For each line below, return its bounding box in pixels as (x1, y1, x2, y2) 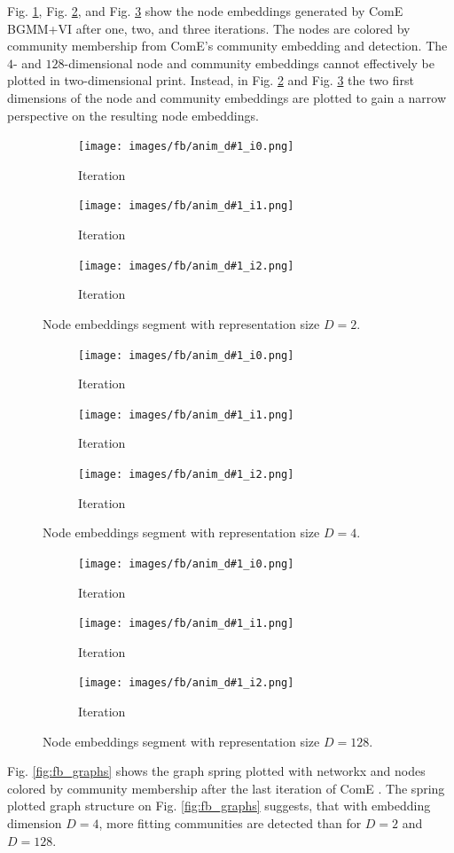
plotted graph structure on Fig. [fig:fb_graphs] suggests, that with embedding (7, 796, 431, 815)
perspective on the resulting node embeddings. (7, 106, 259, 124)
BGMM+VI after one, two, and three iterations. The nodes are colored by (7, 19, 411, 37)
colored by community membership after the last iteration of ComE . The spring (7, 779, 445, 797)
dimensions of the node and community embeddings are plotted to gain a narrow (7, 88, 447, 106)
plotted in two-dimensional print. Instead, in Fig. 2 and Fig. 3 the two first (7, 71, 414, 90)
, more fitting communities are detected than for (98, 813, 362, 832)
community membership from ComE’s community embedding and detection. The (7, 36, 448, 55)
